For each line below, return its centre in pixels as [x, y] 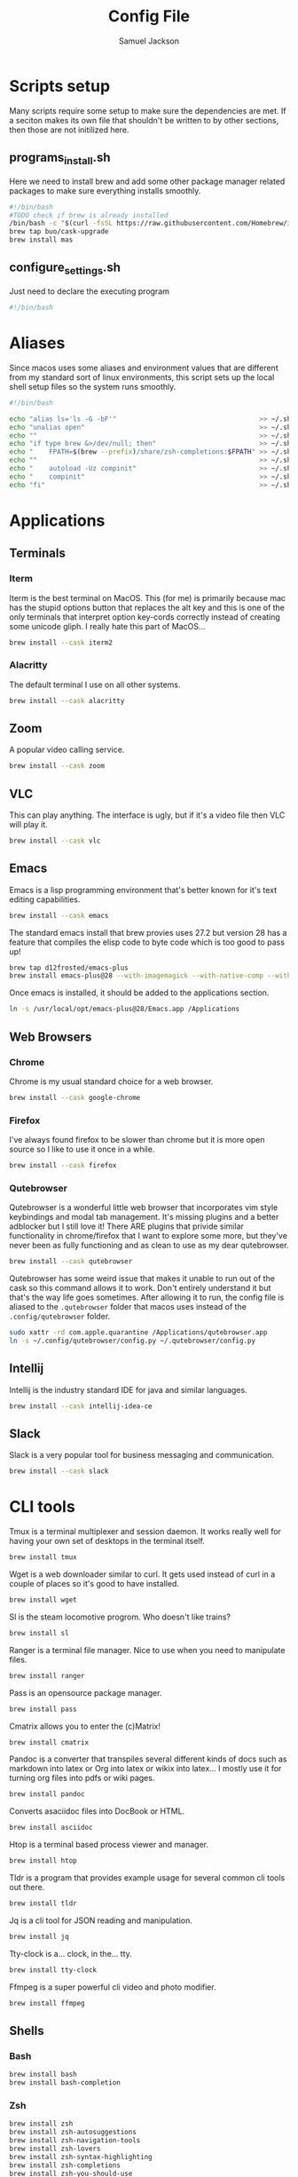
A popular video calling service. [67, 750]
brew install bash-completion [65, 2083]
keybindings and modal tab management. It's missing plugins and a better [144, 1217]
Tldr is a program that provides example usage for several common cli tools [147, 1878]
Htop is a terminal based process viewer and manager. [109, 1845]
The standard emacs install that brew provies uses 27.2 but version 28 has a [148, 932]
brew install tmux [43, 1557]
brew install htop [43, 1861]
